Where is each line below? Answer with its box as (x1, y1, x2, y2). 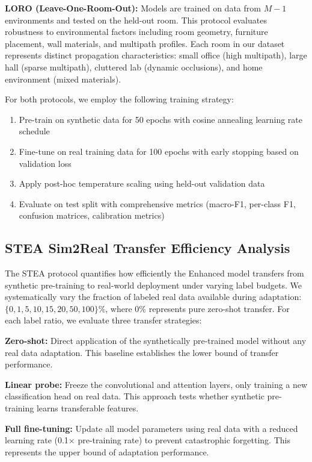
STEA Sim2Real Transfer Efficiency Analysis (5, 239, 290, 257)
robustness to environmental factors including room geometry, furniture (5, 25, 268, 38)
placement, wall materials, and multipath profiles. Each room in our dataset (5, 37, 285, 49)
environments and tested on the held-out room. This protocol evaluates (5, 13, 267, 26)
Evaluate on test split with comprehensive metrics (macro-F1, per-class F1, (19, 197, 296, 210)
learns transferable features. (36, 402, 139, 414)
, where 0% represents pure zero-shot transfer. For (105, 302, 290, 314)
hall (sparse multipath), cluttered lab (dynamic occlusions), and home (5, 60, 263, 73)
